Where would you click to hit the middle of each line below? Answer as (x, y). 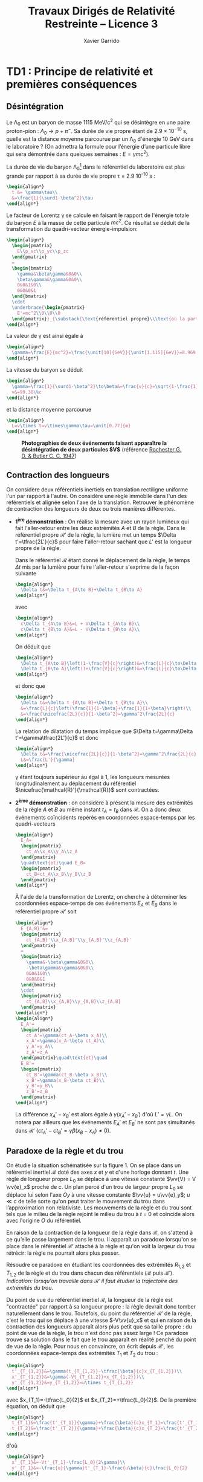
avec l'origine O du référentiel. (44, 1220)
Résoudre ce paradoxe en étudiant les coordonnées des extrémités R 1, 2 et (99, 1265)
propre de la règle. (38, 548)
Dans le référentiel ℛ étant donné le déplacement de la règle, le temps (102, 560)
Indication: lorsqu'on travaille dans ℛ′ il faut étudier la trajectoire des (92, 1281)
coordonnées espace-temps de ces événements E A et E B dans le (96, 904)
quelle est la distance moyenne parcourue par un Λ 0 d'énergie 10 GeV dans (100, 139)
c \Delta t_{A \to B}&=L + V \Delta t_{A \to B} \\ (80, 624)
